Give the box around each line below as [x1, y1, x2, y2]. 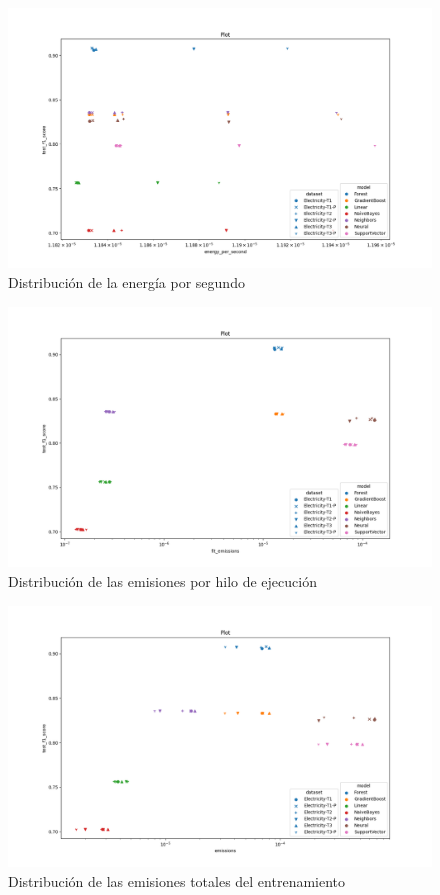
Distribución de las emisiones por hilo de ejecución [8, 571, 317, 592]
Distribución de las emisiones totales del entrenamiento [8, 870, 346, 891]
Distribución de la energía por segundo [8, 272, 245, 293]
